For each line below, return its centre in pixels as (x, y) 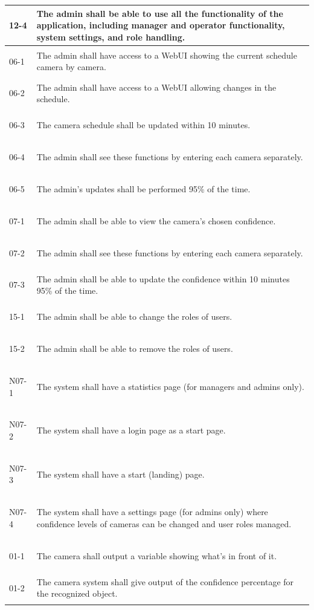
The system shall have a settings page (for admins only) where (152, 512)
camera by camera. (71, 67)
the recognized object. (77, 593)
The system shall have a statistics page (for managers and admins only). (170, 386)
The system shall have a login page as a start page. (131, 430)
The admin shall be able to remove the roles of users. (135, 349)
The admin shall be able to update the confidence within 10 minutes (163, 278)
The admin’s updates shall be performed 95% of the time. (143, 188)
